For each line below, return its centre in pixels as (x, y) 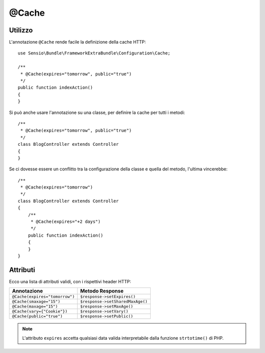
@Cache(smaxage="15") (36, 302)
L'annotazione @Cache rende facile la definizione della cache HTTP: (78, 42)
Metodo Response (102, 291)
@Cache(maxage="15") (35, 307)
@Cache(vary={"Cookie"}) (40, 312)
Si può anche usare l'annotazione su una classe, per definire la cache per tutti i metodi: (97, 112)
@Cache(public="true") (38, 316)
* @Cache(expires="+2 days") (66, 222)
